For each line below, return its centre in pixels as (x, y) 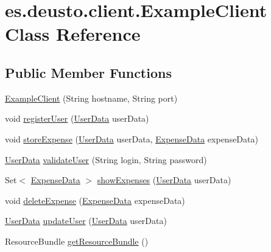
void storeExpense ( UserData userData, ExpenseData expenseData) (132, 138)
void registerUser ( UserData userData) (77, 118)
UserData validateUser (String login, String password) (106, 159)
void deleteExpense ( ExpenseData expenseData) (95, 200)
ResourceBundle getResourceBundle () (77, 241)
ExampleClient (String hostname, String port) (91, 98)
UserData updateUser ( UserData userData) (86, 221)
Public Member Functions (88, 72)
